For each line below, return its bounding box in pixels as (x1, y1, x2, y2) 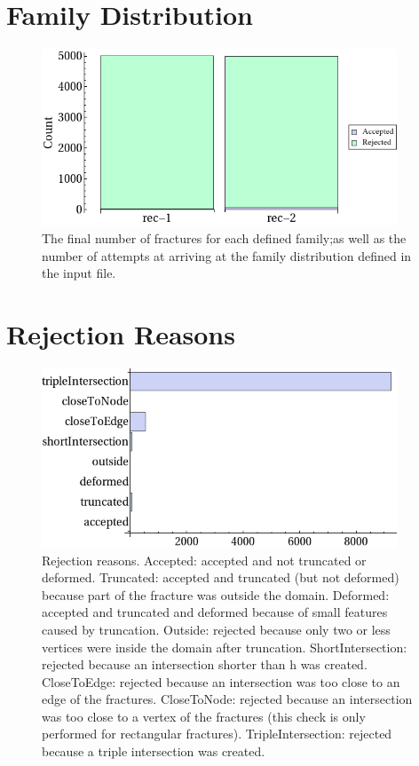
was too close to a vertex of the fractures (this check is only (42, 707, 366, 725)
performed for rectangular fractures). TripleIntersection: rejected (42, 724, 392, 743)
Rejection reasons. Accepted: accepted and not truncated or (42, 550, 367, 569)
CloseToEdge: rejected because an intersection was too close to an (42, 672, 400, 691)
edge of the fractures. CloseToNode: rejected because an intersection (42, 690, 413, 708)
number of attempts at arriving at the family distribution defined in (42, 246, 412, 265)
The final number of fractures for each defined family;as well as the (42, 229, 407, 248)
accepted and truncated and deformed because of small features (42, 603, 388, 621)
